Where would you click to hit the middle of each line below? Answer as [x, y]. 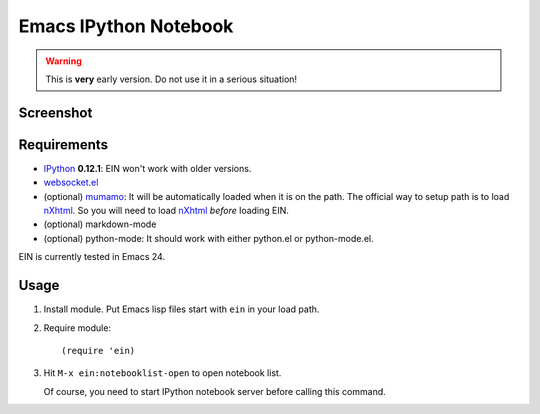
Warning [63, 61]
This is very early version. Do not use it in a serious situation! [171, 79]
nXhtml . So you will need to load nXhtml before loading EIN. [166, 211]
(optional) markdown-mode [100, 224]
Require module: [77, 327]
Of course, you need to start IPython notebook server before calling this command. [215, 391]
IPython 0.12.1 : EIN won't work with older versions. [147, 168]
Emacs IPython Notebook [126, 26]
